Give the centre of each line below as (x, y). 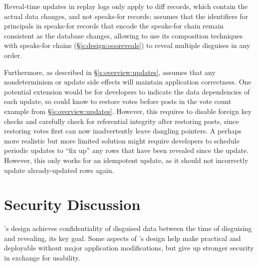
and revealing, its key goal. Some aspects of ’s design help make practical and (123, 238)
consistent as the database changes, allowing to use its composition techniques (124, 35)
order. (13, 55)
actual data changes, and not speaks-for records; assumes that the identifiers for (126, 16)
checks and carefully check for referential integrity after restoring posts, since (122, 121)
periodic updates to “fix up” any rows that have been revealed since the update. (127, 150)
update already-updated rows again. (59, 170)
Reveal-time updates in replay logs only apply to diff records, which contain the (126, 6)
